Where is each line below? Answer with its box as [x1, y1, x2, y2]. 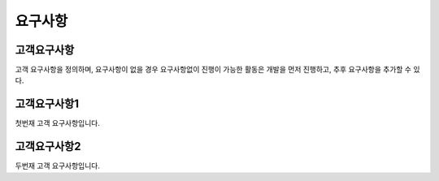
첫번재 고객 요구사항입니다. [15, 119, 101, 128]
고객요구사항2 [15, 140, 81, 153]
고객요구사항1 [15, 97, 79, 111]
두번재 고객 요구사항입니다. [15, 161, 101, 170]
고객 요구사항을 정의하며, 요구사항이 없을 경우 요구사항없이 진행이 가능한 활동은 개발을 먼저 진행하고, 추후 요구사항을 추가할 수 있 [15, 65, 420, 75]
